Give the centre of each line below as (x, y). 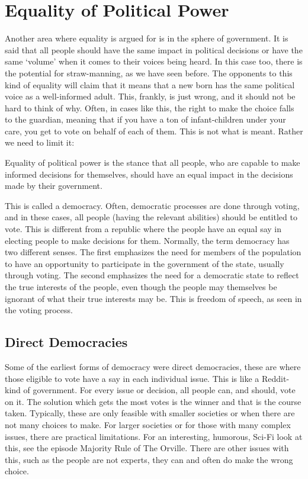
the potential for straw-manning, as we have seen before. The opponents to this (149, 73)
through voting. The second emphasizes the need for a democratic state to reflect (152, 275)
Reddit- (276, 378)
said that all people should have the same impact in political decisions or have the (154, 49)
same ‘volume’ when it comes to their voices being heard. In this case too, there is (154, 61)
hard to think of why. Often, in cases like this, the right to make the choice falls (150, 107)
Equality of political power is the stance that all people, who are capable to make (153, 163)
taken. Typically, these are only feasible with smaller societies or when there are (150, 413)
